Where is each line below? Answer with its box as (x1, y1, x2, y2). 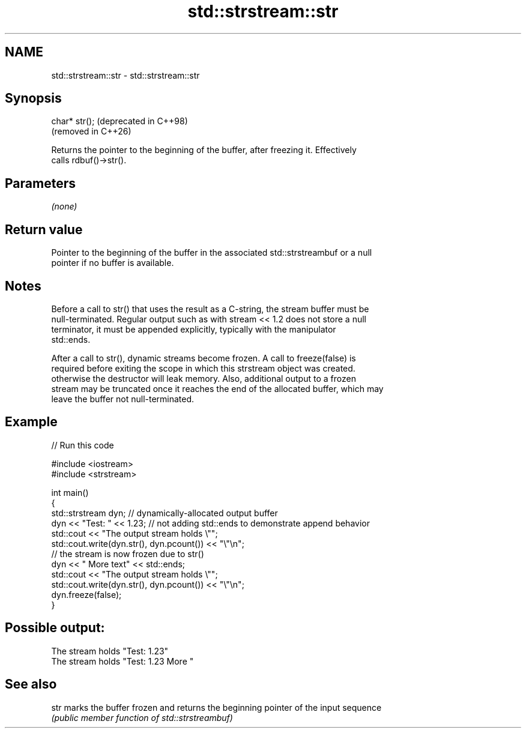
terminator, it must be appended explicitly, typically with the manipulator (51, 324, 336, 334)
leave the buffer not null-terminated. (51, 393, 195, 404)
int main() (51, 487, 89, 498)
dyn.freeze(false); (51, 589, 122, 600)
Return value (5, 222, 83, 237)
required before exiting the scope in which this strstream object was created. (51, 363, 355, 373)
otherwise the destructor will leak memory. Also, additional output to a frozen (51, 373, 356, 384)
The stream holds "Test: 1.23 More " (51, 656, 194, 666)
